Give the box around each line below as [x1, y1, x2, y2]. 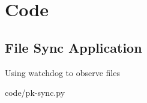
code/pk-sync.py [5, 86, 65, 99]
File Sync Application [5, 38, 142, 56]
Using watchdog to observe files [5, 66, 120, 78]
